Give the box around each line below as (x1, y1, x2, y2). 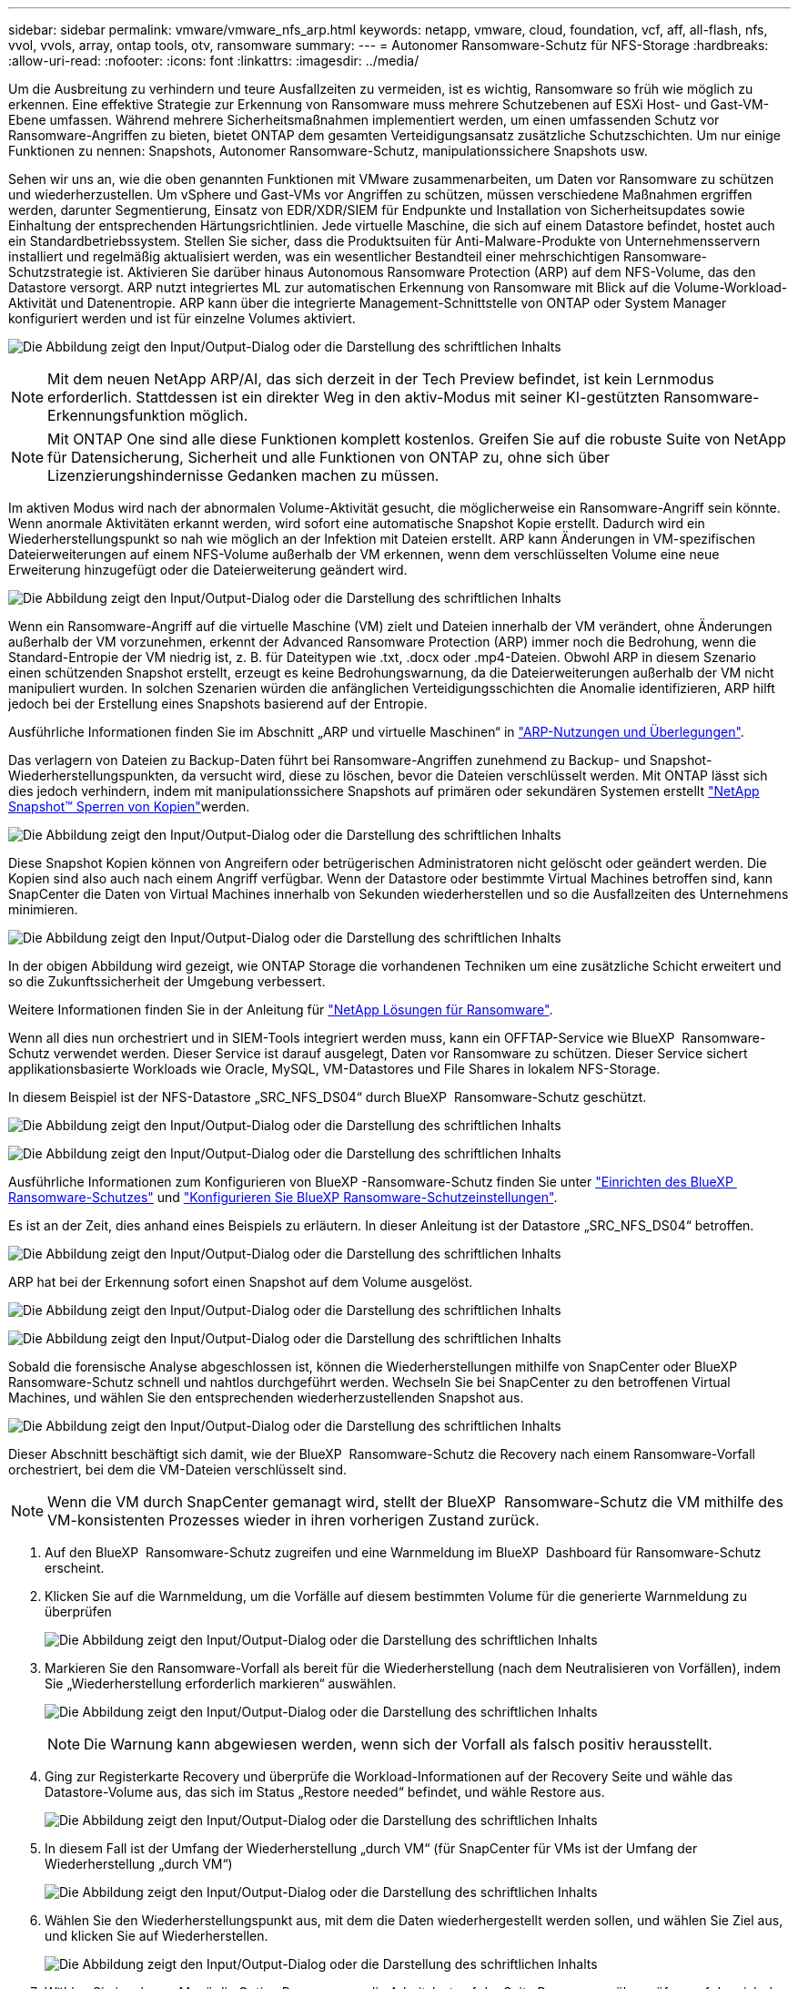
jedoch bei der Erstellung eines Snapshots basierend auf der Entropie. (8, 696, 428, 711)
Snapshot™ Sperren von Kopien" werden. (8, 799, 250, 814)
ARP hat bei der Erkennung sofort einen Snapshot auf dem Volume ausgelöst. (8, 1274, 473, 1290)
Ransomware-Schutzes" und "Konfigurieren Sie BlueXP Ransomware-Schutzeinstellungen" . (8, 1189, 558, 1205)
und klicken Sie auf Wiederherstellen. (45, 1928, 268, 1943)
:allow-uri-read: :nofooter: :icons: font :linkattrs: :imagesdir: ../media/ (8, 53, 419, 68)
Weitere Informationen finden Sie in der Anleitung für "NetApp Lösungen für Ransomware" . (8, 1002, 553, 1017)
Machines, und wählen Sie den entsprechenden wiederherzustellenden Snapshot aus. (8, 1390, 524, 1405)
